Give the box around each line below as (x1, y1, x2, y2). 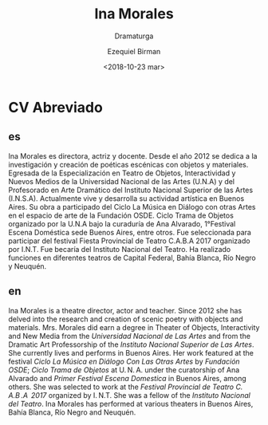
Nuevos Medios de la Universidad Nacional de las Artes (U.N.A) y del (8, 176, 235, 186)
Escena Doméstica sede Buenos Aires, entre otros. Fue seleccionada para (8, 227, 251, 237)
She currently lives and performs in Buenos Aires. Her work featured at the (8, 348, 254, 357)
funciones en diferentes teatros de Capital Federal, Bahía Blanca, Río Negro (8, 253, 257, 262)
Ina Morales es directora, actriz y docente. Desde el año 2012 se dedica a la (8, 151, 258, 160)
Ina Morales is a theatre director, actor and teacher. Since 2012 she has (8, 305, 242, 315)
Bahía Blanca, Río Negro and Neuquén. (8, 407, 136, 417)
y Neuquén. (8, 261, 47, 271)
